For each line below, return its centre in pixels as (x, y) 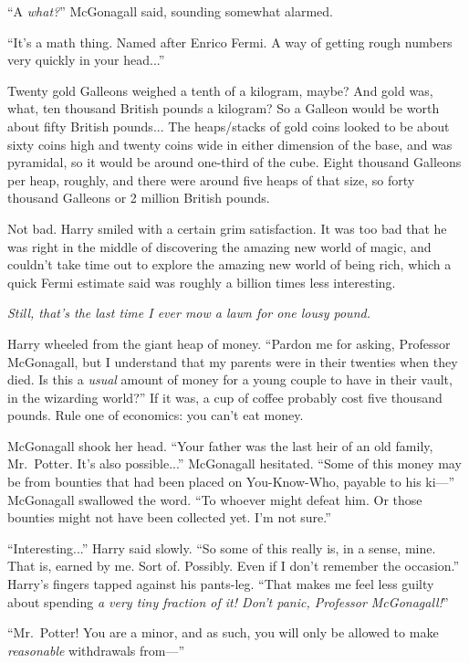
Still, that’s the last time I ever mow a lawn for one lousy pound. (189, 313)
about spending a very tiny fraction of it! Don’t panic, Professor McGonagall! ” (228, 601)
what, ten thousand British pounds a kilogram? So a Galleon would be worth (224, 108)
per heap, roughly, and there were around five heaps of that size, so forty (211, 179)
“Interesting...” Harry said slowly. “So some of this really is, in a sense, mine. (222, 547)
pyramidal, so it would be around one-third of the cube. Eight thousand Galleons (234, 162)
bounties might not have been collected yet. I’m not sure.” (169, 517)
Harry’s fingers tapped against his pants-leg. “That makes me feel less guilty (221, 584)
